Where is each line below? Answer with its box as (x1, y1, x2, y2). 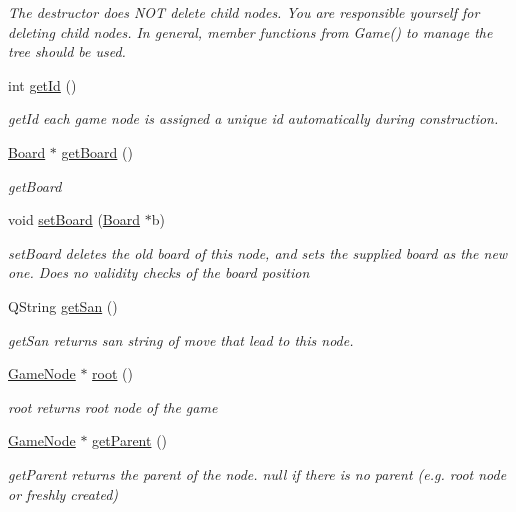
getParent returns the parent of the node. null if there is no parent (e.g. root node (8, 463, 507, 484)
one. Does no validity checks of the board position (8, 262, 310, 283)
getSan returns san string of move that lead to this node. (8, 329, 354, 350)
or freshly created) (8, 483, 119, 504)
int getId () (8, 74, 77, 95)
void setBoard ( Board (8, 209, 141, 230)
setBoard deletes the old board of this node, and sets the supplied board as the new (8, 242, 508, 263)
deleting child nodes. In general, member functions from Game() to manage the (8, 21, 493, 42)
